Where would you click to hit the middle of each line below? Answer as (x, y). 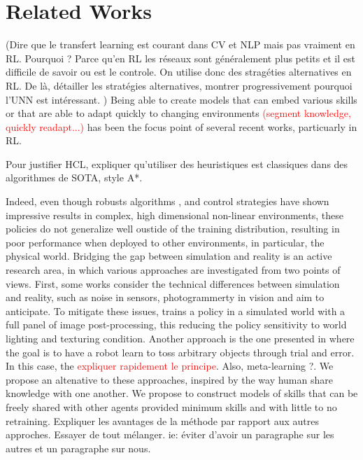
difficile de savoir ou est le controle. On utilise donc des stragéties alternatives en (179, 72)
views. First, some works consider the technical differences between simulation (173, 283)
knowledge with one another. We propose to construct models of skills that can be (182, 393)
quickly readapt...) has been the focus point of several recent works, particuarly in (181, 126)
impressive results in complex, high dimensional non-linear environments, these (175, 215)
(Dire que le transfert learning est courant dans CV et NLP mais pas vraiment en (180, 44)
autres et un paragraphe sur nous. (78, 448)
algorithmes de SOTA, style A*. (74, 177)
